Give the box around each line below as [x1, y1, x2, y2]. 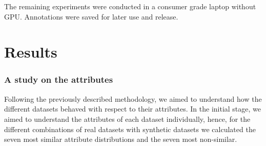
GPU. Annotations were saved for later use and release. [4, 11, 178, 22]
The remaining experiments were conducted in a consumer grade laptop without [4, 1, 256, 11]
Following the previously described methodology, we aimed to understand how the [4, 93, 262, 104]
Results [4, 41, 57, 62]
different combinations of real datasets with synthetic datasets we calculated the [4, 123, 256, 134]
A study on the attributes [4, 73, 113, 86]
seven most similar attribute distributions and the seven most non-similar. [4, 134, 237, 144]
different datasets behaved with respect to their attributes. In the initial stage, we [4, 103, 261, 114]
